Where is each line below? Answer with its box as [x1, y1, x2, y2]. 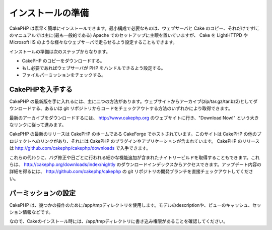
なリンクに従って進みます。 [9, 122, 66, 128]
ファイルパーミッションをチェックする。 [22, 72, 106, 78]
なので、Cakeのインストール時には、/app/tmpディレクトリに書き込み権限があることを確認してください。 [9, 218, 228, 224]
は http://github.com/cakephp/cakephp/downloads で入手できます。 [9, 145, 151, 151]
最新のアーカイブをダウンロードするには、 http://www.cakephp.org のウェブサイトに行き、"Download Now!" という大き [9, 114, 259, 121]
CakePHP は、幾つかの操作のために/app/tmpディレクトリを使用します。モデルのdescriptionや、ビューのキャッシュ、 [9, 202, 253, 208]
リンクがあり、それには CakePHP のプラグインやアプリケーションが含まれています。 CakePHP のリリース [40, 138, 260, 144]
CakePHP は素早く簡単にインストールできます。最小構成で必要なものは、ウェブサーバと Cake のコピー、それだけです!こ [9, 25, 260, 31]
